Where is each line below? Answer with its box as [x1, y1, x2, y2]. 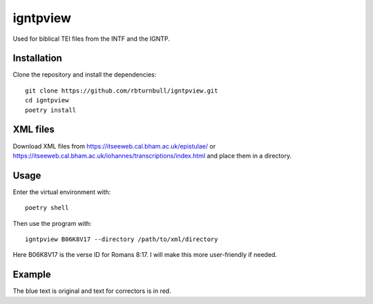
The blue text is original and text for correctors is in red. [12, 287, 172, 295]
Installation [12, 53, 62, 64]
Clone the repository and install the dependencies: [12, 70, 157, 79]
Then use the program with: [12, 219, 93, 227]
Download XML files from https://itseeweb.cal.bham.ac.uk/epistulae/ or [12, 142, 216, 150]
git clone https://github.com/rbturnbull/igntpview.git [25, 86, 218, 95]
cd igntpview [25, 97, 69, 104]
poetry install [25, 106, 77, 114]
